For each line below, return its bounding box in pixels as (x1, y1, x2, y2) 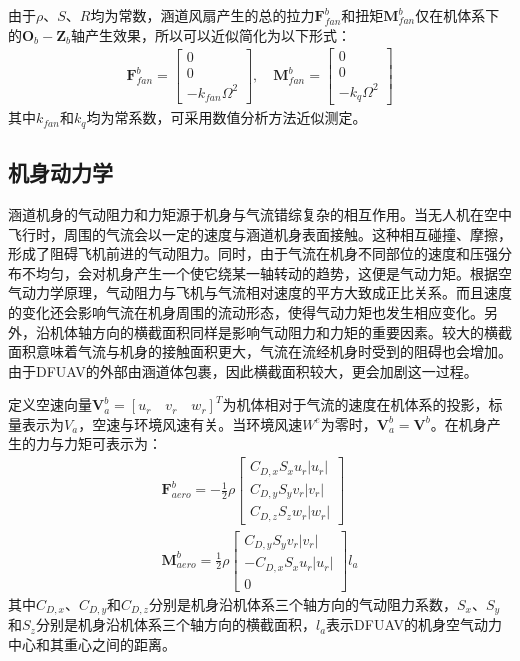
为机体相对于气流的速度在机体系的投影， (222, 394, 489, 415)
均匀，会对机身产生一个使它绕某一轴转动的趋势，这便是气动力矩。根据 (35, 262, 498, 283)
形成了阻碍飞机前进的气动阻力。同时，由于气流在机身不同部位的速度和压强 (8, 243, 498, 264)
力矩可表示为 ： (63, 433, 162, 454)
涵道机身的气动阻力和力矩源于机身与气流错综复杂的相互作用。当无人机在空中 (8, 203, 512, 224)
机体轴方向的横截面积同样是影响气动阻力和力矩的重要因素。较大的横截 (49, 321, 512, 342)
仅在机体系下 (415, 5, 500, 25)
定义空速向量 (8, 394, 92, 415)
